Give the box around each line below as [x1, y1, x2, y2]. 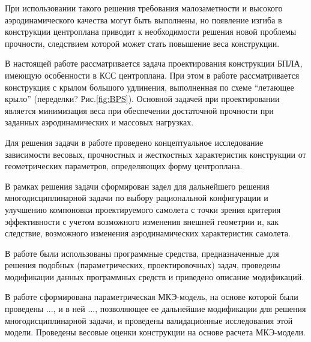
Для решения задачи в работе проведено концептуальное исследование [5, 136, 264, 148]
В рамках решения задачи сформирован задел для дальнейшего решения [5, 179, 270, 192]
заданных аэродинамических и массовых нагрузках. [5, 116, 194, 128]
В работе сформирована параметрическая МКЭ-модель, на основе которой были [5, 290, 298, 303]
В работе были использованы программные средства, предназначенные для [5, 247, 279, 259]
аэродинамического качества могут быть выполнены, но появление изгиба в [5, 13, 282, 26]
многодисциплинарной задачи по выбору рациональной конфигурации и [5, 191, 268, 204]
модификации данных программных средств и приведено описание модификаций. [5, 270, 304, 283]
